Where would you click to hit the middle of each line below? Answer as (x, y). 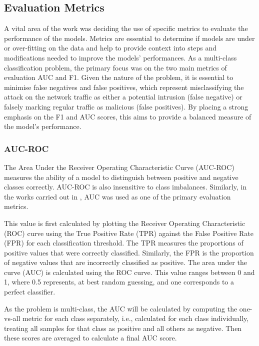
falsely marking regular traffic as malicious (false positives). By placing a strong (126, 106)
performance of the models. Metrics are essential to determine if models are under (129, 38)
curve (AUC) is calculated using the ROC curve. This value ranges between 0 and (129, 272)
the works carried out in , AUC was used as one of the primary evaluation (117, 196)
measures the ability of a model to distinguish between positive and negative (121, 177)
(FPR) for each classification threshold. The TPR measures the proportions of (124, 243)
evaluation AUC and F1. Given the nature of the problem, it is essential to (119, 77)
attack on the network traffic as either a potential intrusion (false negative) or (123, 97)
